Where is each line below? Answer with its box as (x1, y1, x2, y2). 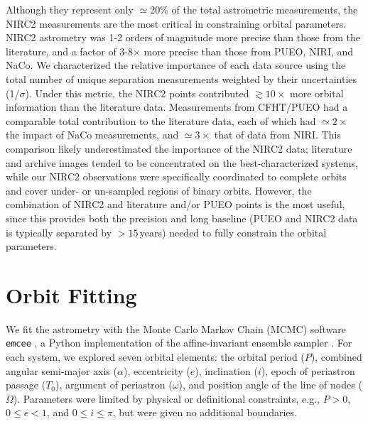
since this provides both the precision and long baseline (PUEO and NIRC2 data (6, 210, 358, 225)
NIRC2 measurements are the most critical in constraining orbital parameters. (6, 16, 347, 31)
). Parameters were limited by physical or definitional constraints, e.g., (13, 391, 320, 406)
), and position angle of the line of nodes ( (178, 377, 362, 392)
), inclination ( (195, 363, 258, 378)
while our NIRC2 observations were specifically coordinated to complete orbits (6, 169, 347, 184)
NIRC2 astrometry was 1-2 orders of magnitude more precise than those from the (6, 30, 360, 45)
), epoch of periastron (261, 363, 355, 378)
